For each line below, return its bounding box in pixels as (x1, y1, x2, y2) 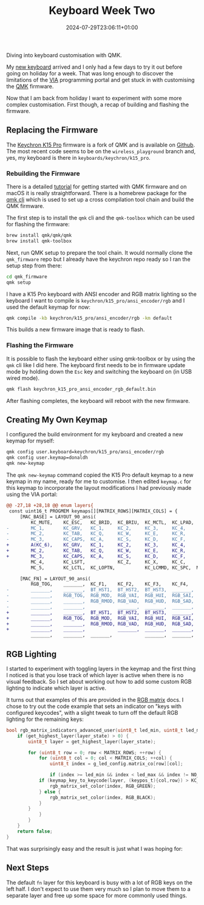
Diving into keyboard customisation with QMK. (6, 51, 123, 58)
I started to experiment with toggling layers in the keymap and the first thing (6, 665, 196, 672)
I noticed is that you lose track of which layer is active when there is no (6, 671, 184, 678)
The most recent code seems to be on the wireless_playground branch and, (6, 147, 196, 155)
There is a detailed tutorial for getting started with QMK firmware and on (6, 183, 187, 190)
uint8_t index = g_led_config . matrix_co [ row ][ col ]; (49, 761, 183, 767)
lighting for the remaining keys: (6, 715, 84, 723)
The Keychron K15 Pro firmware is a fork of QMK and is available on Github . (6, 141, 195, 148)
